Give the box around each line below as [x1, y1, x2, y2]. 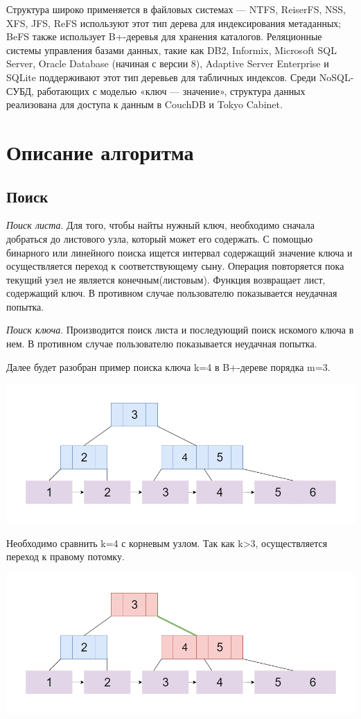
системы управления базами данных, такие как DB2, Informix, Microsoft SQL [6, 42, 337, 57]
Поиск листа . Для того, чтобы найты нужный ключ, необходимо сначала [6, 218, 315, 232]
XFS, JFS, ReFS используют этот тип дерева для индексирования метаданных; [6, 15, 342, 30]
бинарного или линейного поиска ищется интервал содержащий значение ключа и [6, 245, 353, 259]
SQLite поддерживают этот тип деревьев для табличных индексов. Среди [6, 69, 317, 84]
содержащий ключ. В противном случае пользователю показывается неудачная [6, 286, 337, 300]
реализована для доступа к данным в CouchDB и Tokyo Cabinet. [6, 97, 283, 112]
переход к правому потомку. [6, 549, 125, 564]
